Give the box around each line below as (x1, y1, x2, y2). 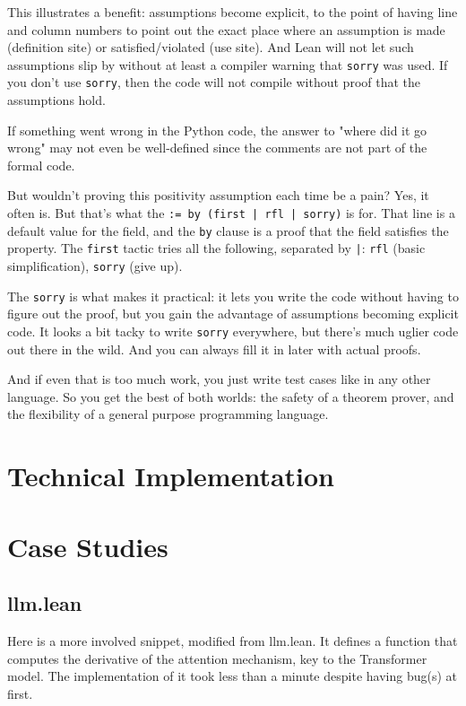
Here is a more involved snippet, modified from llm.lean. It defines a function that (7, 631, 458, 649)
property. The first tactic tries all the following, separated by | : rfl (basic (7, 239, 426, 257)
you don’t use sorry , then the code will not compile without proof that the (7, 73, 421, 92)
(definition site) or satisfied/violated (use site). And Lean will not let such (7, 38, 414, 57)
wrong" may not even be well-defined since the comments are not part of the (7, 138, 427, 157)
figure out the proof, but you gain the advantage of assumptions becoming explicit (7, 304, 459, 323)
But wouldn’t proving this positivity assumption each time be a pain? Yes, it (7, 186, 429, 205)
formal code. (7, 155, 75, 174)
